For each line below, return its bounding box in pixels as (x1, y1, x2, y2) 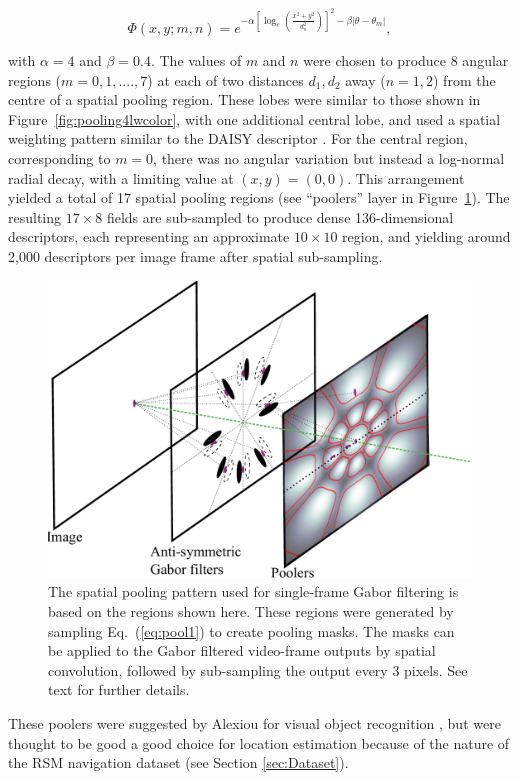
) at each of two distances (147, 69, 304, 90)
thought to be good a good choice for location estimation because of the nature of (8, 732, 510, 753)
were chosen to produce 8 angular (303, 50, 509, 71)
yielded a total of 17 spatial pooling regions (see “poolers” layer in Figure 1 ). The (8, 187, 510, 208)
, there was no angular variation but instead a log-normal (153, 148, 505, 169)
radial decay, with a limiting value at (8, 167, 234, 188)
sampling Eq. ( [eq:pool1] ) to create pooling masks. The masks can (48, 620, 455, 641)
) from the (433, 69, 496, 90)
